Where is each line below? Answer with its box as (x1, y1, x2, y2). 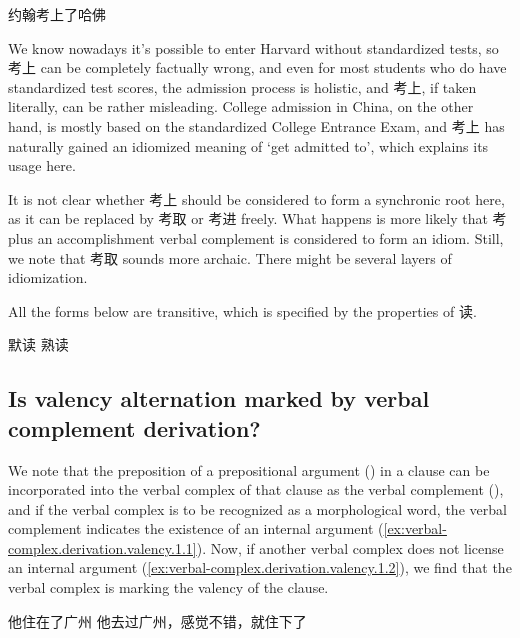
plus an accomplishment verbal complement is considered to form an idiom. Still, (8, 227, 504, 248)
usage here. (8, 155, 76, 176)
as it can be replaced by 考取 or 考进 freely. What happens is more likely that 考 (8, 208, 507, 229)
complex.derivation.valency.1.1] (8, 537, 197, 558)
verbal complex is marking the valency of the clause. (8, 577, 329, 598)
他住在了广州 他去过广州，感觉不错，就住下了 (8, 610, 307, 631)
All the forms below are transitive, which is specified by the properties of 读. (8, 300, 477, 321)
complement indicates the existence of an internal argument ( (8, 518, 384, 539)
